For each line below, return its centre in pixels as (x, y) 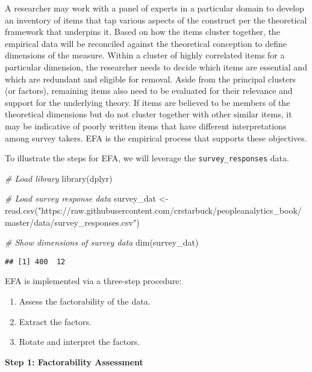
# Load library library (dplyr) (59, 178)
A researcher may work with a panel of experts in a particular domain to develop (155, 8)
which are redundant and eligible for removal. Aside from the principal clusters (151, 79)
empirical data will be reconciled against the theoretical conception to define (146, 43)
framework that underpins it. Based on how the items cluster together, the (142, 32)
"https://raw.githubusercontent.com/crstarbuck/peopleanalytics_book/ (170, 210)
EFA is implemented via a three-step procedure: (93, 281)
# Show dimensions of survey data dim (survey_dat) (102, 242)
